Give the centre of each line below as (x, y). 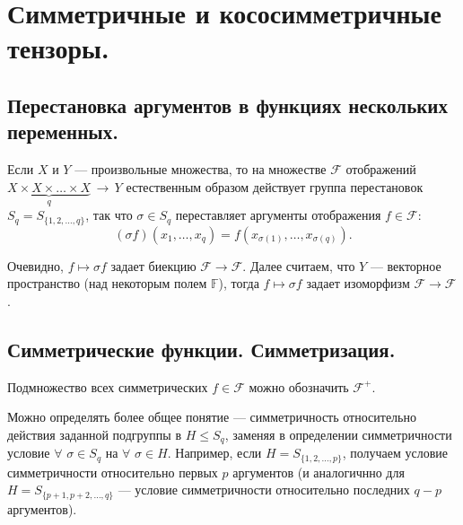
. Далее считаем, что (299, 265)
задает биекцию (153, 265)
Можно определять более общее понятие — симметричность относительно (212, 417)
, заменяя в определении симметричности (338, 434)
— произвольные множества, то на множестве (201, 169)
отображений (381, 169)
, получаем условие (395, 453)
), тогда (239, 283)
